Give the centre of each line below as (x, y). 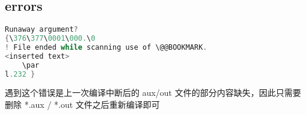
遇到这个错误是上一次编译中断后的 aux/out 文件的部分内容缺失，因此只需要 (153, 93)
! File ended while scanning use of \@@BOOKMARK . (106, 47)
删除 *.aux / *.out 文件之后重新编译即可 (82, 105)
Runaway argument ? (41, 30)
